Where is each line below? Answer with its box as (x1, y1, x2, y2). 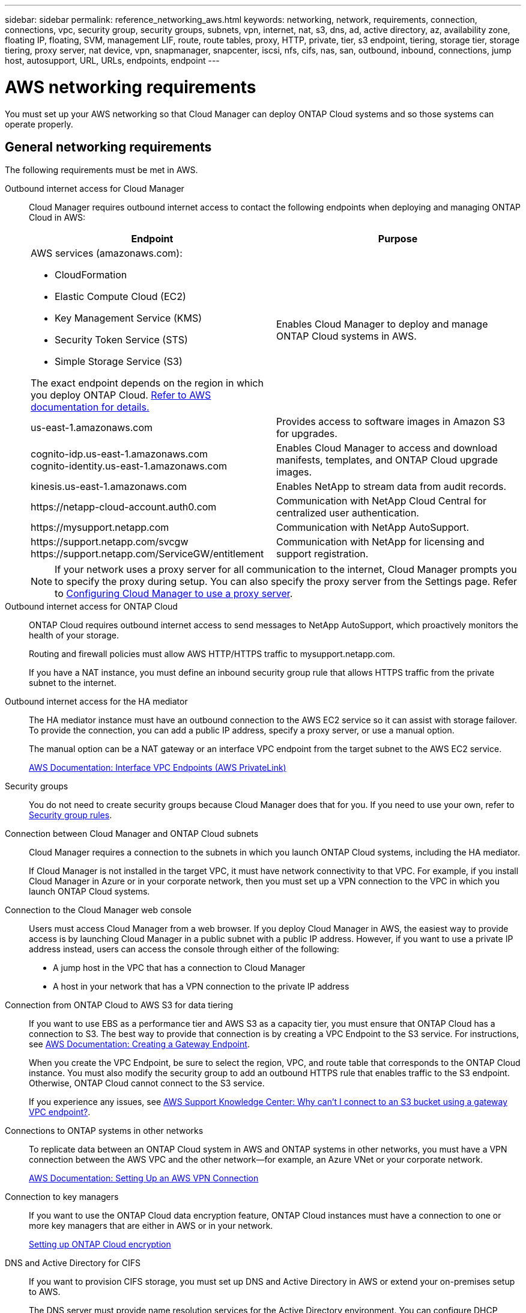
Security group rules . (29, 810, 112, 821)
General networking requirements (5, 139, 212, 155)
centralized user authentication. (276, 507, 419, 519)
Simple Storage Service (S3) (55, 355, 183, 368)
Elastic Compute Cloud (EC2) (55, 290, 186, 303)
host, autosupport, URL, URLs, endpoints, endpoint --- (5, 55, 220, 66)
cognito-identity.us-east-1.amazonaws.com (31, 460, 228, 473)
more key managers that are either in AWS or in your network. (29, 1220, 273, 1231)
